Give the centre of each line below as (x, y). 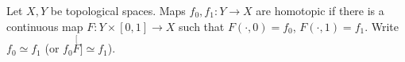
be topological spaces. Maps (118, 10)
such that (202, 26)
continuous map (45, 26)
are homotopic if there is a (320, 10)
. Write (382, 26)
